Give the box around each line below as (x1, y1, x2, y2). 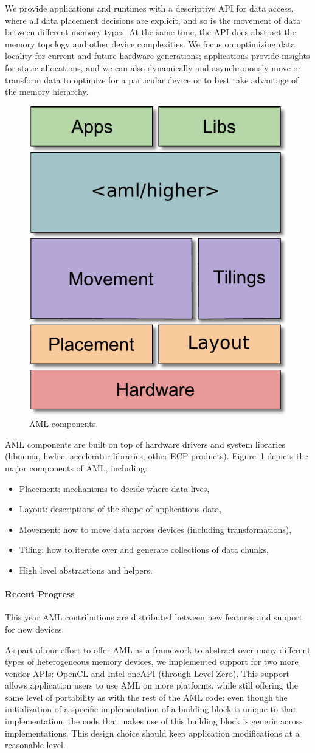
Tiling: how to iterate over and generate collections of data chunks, (19, 543, 269, 556)
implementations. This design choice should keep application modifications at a (5, 726, 300, 739)
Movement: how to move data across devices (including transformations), (19, 522, 292, 535)
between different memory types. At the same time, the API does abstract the (5, 26, 296, 38)
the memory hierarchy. (5, 85, 89, 98)
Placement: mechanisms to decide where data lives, (19, 482, 210, 494)
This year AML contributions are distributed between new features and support (5, 611, 303, 623)
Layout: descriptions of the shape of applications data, (19, 502, 222, 515)
